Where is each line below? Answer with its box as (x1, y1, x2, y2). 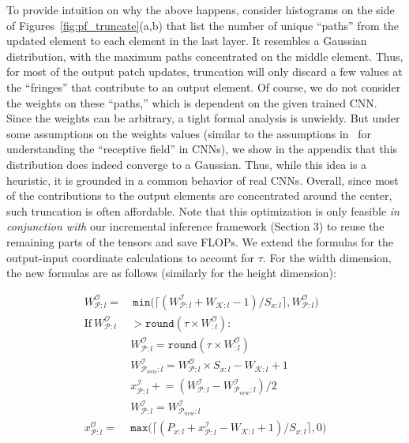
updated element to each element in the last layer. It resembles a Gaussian (6, 32, 367, 49)
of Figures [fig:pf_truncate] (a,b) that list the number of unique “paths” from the (6, 17, 399, 33)
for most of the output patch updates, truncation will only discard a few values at (6, 63, 403, 80)
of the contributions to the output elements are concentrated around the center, (6, 187, 392, 204)
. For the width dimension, (262, 249, 392, 265)
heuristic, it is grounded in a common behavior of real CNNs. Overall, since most (6, 171, 399, 188)
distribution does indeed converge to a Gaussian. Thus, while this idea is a (6, 156, 367, 172)
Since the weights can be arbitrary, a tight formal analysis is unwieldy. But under (6, 110, 400, 126)
